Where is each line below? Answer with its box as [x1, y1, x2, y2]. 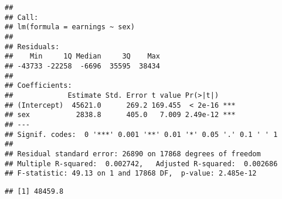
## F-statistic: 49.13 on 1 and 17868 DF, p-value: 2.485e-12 [5, 169, 257, 178]
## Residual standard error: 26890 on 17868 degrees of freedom [5, 149, 261, 158]
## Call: [5, 13, 39, 22]
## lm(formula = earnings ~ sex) [5, 23, 135, 32]
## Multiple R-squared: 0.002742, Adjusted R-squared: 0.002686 [5, 159, 278, 168]
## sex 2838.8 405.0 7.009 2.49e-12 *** [5, 111, 236, 119]
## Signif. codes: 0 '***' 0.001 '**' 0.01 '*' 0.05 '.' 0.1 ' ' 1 [5, 130, 278, 139]
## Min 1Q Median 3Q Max [5, 52, 160, 61]
